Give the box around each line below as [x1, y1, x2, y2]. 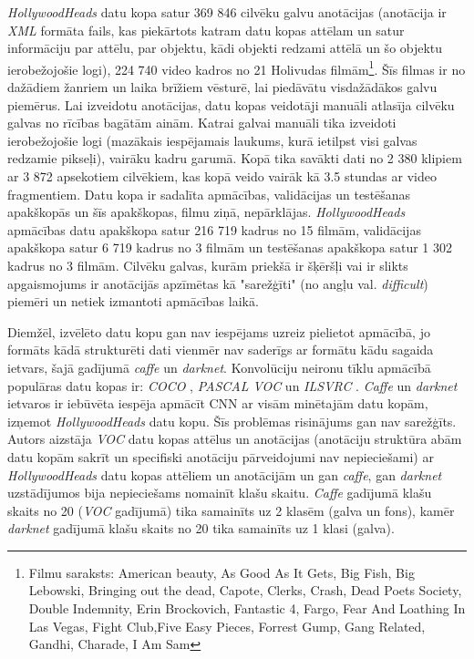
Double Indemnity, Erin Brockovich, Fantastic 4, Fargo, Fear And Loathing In [28, 599, 466, 618]
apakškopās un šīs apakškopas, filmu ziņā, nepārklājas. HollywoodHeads [7, 202, 406, 221]
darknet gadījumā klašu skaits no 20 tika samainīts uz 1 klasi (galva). [7, 519, 395, 538]
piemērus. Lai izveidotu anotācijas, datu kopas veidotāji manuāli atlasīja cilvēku [7, 95, 455, 114]
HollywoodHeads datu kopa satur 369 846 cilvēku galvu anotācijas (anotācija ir [7, 3, 447, 21]
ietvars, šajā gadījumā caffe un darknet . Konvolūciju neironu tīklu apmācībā [7, 357, 431, 376]
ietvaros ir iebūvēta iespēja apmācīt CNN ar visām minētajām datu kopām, [7, 394, 428, 413]
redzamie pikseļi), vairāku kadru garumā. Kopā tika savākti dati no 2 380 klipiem [7, 149, 462, 168]
